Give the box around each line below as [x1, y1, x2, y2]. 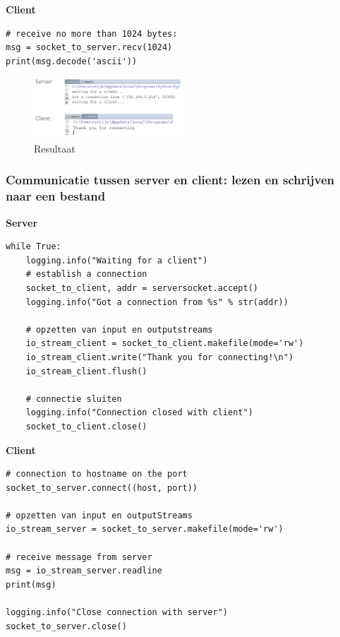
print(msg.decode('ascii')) [6, 56, 138, 66]
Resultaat [34, 141, 75, 155]
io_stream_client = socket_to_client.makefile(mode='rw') [25, 338, 304, 349]
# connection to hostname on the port [6, 469, 188, 480]
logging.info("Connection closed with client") [25, 407, 253, 418]
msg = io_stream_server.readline [6, 566, 162, 576]
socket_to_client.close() [25, 421, 147, 431]
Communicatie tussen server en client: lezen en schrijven [6, 171, 334, 189]
